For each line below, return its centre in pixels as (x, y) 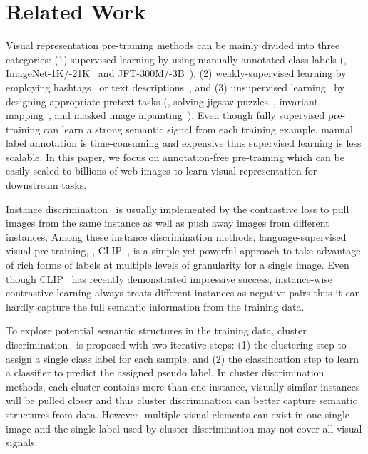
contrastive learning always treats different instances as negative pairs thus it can (183, 293)
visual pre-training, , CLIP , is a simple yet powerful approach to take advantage (183, 251)
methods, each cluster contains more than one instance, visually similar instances (183, 386)
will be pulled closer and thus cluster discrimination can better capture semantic (182, 400)
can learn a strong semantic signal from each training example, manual (198, 129)
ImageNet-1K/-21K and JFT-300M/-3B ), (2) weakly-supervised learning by (176, 73)
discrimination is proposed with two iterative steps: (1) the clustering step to (176, 344)
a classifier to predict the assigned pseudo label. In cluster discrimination (165, 372)
